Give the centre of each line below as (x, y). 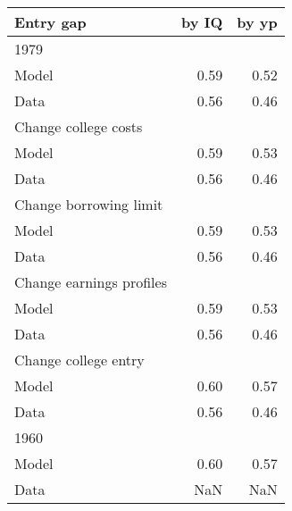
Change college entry (79, 360)
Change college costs (79, 126)
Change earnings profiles (91, 282)
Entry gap (50, 22)
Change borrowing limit (89, 204)
